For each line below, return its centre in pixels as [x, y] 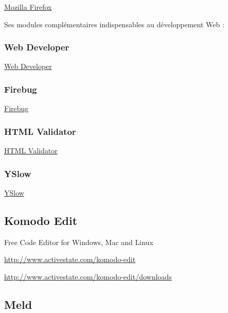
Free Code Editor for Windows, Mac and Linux [79, 242]
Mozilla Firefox [28, 7]
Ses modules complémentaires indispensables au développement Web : [114, 24]
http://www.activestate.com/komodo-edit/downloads [88, 276]
